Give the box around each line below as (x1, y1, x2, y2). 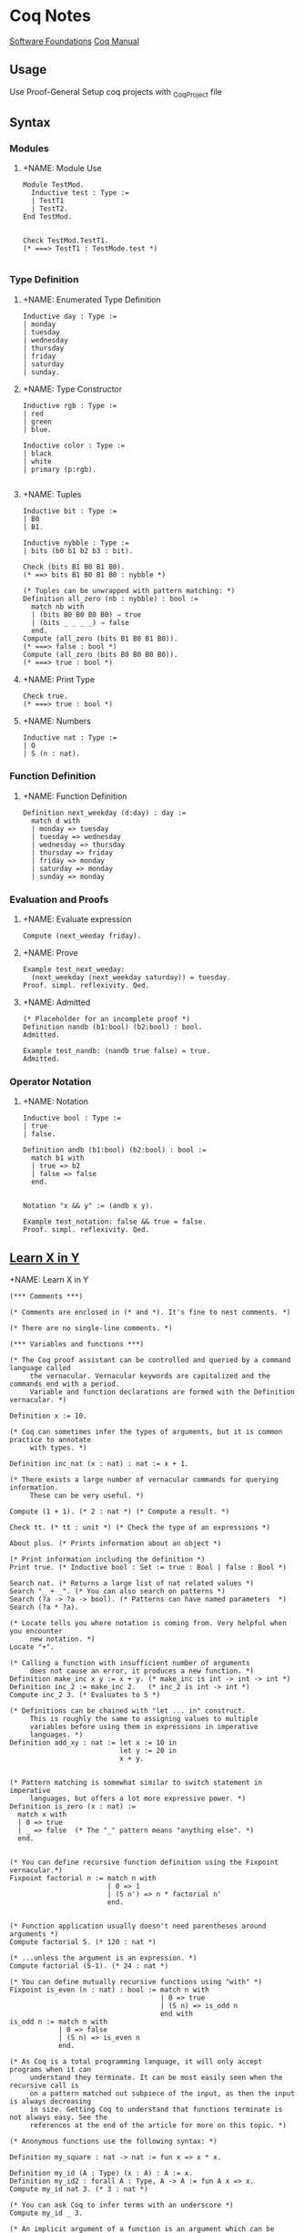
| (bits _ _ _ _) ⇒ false (31, 618, 129, 627)
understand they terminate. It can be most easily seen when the (29, 2074, 283, 2083)
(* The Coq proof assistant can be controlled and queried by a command (9, 1356, 291, 1365)
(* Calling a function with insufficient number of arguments (9, 1659, 250, 1668)
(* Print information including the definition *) (9, 1555, 206, 1564)
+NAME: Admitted (22, 997, 91, 1008)
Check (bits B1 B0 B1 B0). (22, 562, 126, 571)
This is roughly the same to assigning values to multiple (29, 1715, 258, 1724)
